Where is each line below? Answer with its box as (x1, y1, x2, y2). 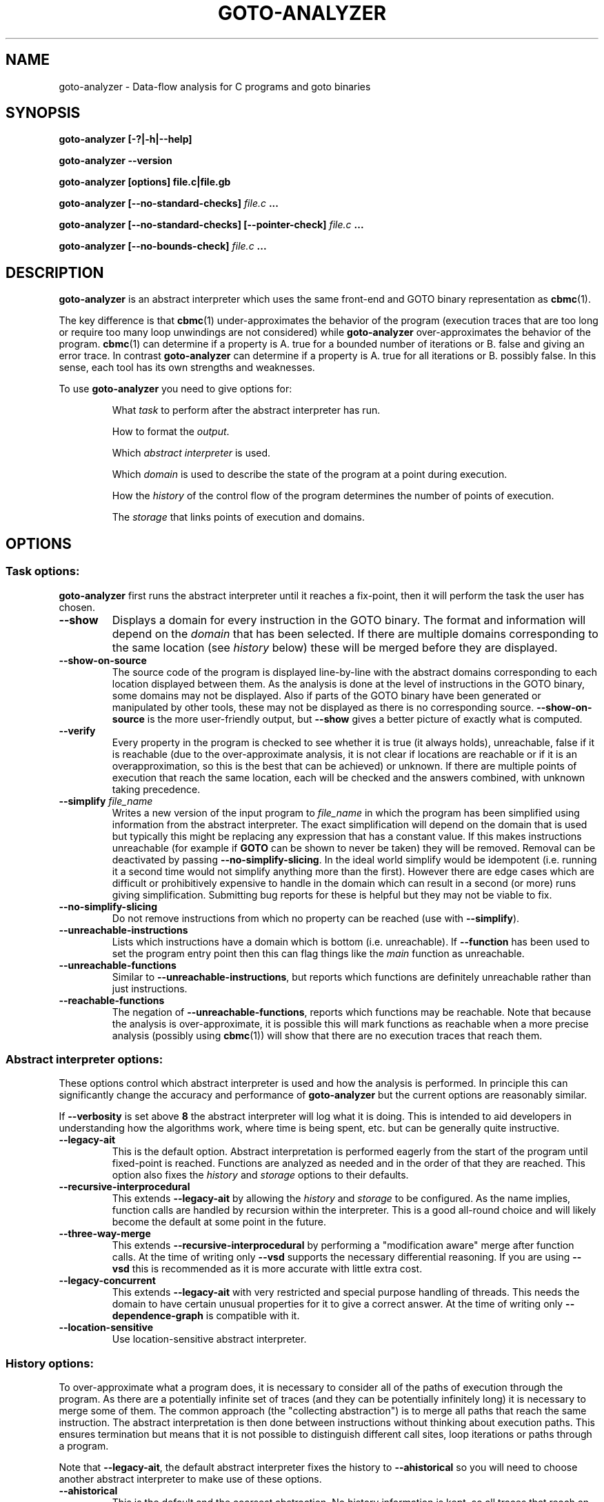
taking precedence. (112, 783, 201, 795)
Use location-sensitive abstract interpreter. (112, 1333, 307, 1345)
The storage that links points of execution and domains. (112, 511, 365, 523)
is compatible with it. (205, 1310, 300, 1322)
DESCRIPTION (6, 263, 104, 281)
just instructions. (112, 982, 188, 994)
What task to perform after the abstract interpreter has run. (112, 404, 381, 417)
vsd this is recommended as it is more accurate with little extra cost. (112, 1263, 423, 1275)
